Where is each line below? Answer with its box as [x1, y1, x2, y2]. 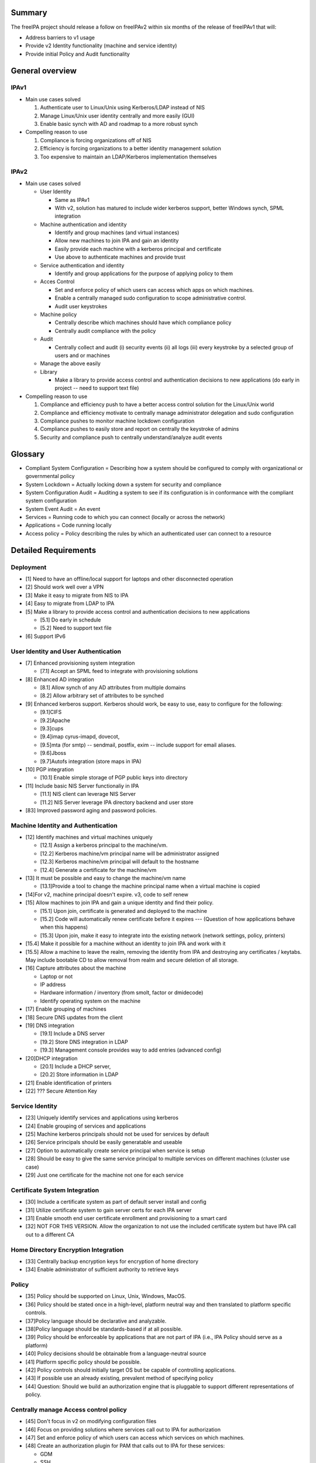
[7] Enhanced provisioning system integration [25, 659, 135, 667]
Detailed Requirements [11, 545, 97, 555]
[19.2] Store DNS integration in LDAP [40, 1038, 128, 1045]
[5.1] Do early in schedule [40, 616, 101, 623]
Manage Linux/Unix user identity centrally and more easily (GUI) [40, 112, 195, 119]
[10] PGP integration [25, 765, 74, 772]
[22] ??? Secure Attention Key [25, 1087, 98, 1094]
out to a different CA [25, 1231, 74, 1238]
